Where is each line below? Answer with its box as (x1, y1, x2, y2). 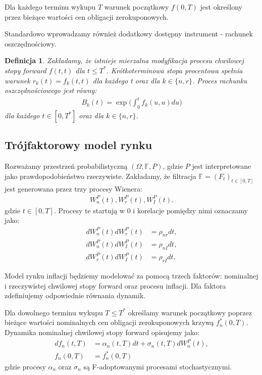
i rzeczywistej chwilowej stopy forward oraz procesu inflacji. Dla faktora (5, 280, 226, 291)
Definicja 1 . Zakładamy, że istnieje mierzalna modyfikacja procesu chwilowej (5, 55, 244, 66)
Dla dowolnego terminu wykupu (5, 307, 103, 317)
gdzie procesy (5, 361, 46, 371)
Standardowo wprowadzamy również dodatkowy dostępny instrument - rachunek (5, 28, 253, 39)
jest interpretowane (192, 161, 251, 171)
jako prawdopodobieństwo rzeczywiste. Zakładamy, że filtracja (5, 170, 196, 181)
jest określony (200, 2, 242, 12)
